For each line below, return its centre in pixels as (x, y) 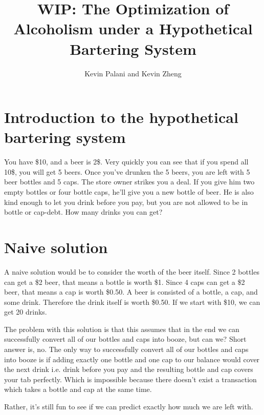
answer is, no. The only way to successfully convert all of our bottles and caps (126, 349)
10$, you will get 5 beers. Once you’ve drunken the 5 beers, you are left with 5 (127, 171)
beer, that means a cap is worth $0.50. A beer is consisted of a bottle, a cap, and (131, 292)
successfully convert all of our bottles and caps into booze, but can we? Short (125, 339)
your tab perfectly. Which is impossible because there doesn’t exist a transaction (130, 379)
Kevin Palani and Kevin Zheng (133, 73)
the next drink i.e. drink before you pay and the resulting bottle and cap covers (129, 369)
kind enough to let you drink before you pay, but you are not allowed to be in (126, 202)
